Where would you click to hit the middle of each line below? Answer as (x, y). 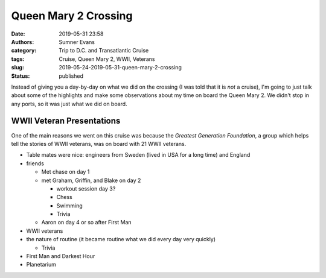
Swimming (69, 206)
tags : (18, 59)
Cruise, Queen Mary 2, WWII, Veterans (107, 59)
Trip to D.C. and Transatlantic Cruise (104, 51)
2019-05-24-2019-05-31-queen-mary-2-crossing (120, 68)
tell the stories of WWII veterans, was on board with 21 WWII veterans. (99, 144)
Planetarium (41, 265)
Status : (21, 76)
